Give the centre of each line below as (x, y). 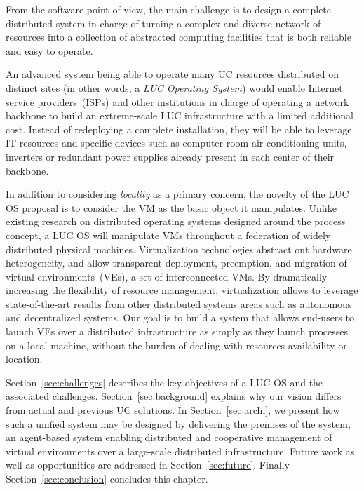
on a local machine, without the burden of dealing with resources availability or (176, 345)
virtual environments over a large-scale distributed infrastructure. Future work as (180, 451)
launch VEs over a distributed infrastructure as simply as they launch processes (177, 331)
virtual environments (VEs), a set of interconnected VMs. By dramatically (167, 276)
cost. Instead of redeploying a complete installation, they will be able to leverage (179, 129)
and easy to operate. (49, 50)
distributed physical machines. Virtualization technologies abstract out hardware (179, 249)
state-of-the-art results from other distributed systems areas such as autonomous (179, 303)
